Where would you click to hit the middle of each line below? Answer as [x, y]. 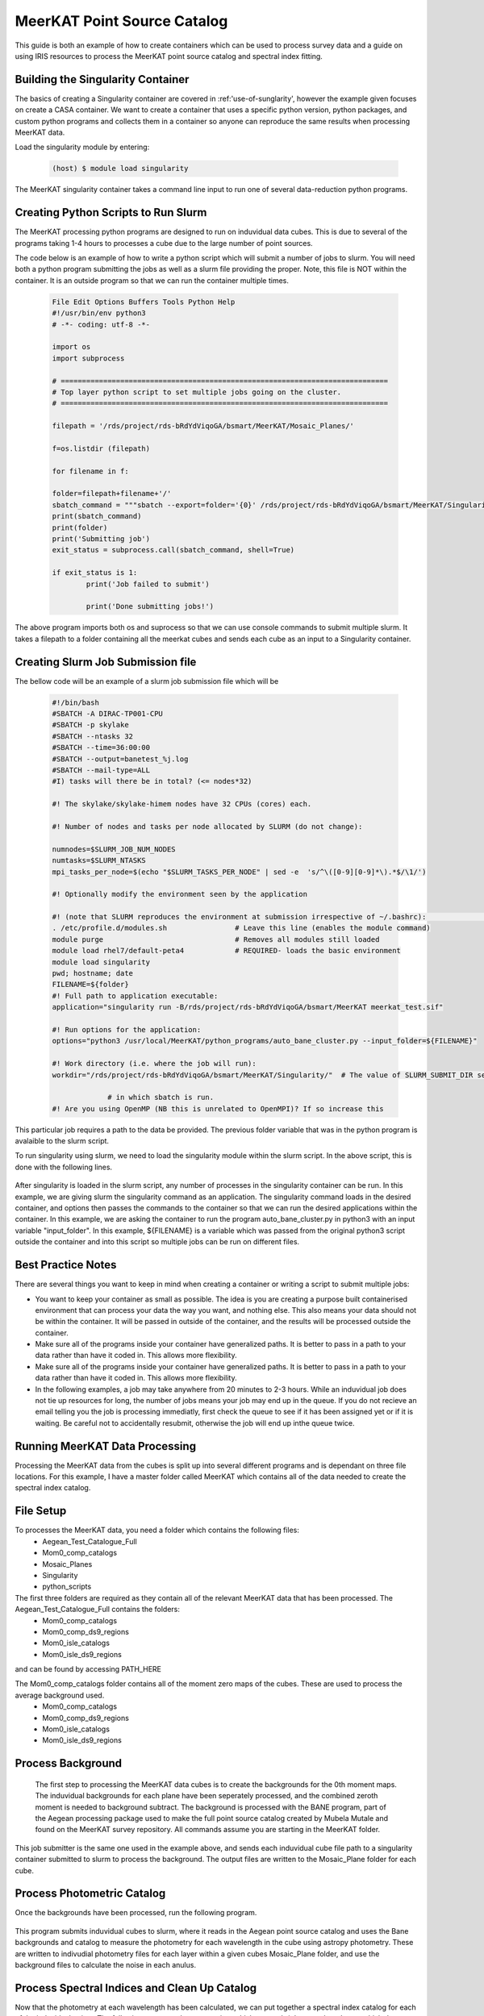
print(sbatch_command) [97, 516]
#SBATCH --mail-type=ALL [101, 770]
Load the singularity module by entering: [82, 147]
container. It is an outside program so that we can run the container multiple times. [152, 280]
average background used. [60, 1695]
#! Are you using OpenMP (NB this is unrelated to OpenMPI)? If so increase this [218, 1108]
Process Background [69, 1763]
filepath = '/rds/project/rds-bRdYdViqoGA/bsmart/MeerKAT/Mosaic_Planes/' [203, 426]
